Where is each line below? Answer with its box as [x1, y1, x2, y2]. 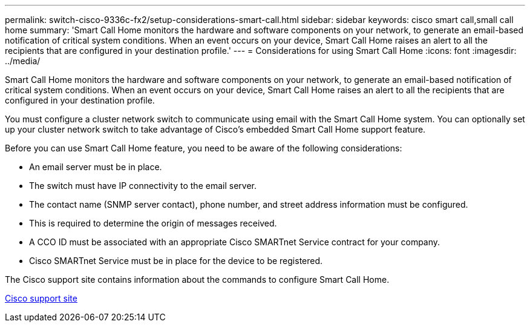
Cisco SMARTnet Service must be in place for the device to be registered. [29, 256, 323, 266]
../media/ [5, 56, 41, 66]
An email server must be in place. [29, 162, 162, 172]
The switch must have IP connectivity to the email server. [29, 180, 257, 191]
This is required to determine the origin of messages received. [29, 218, 277, 228]
